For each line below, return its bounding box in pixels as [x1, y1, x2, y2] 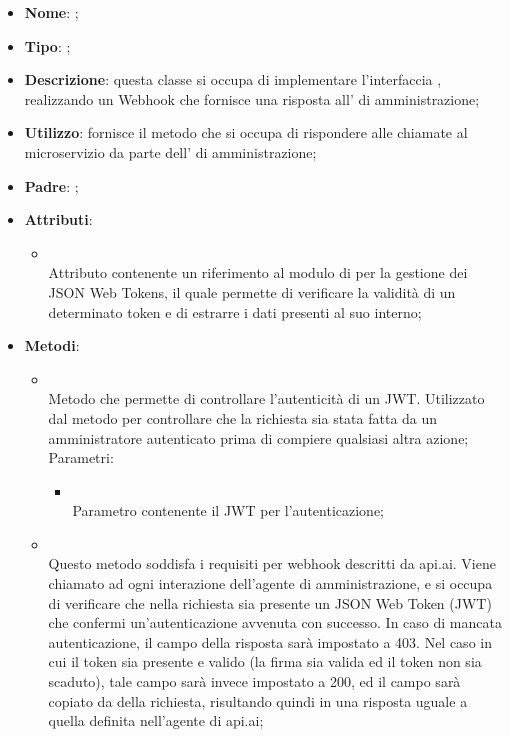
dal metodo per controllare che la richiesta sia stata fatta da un [48, 407, 438, 428]
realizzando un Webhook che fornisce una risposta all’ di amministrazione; [24, 88, 480, 109]
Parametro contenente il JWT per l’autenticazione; [72, 500, 385, 521]
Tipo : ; [24, 35, 71, 56]
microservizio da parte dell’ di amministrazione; [24, 141, 317, 162]
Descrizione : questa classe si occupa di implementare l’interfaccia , [24, 69, 442, 90]
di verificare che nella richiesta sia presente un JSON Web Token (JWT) [48, 592, 492, 613]
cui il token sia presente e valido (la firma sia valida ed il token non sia [48, 651, 482, 672]
